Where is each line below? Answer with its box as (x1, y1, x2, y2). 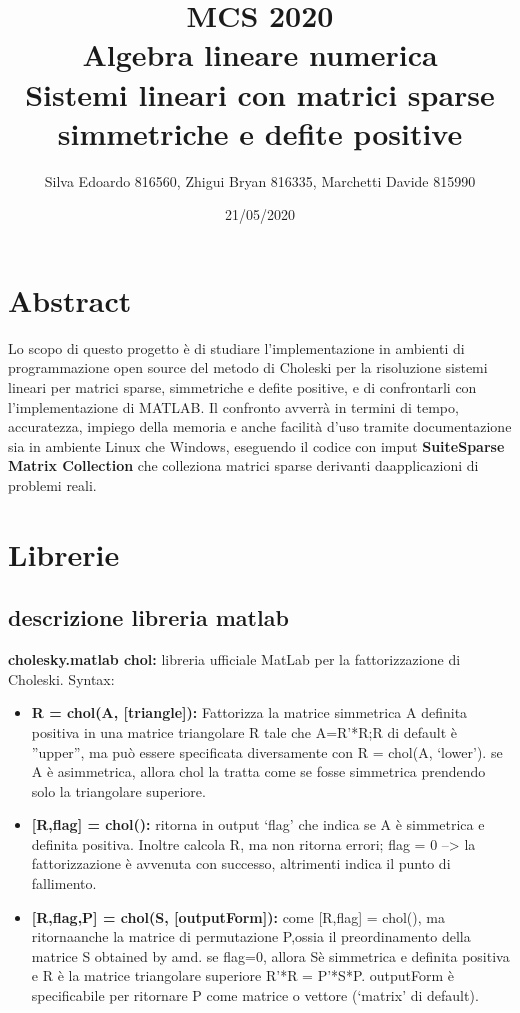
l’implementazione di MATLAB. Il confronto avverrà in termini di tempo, (8, 396, 459, 417)
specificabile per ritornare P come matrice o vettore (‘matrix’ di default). (31, 985, 479, 1006)
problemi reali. (8, 474, 97, 495)
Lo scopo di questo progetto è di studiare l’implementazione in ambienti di (8, 337, 465, 358)
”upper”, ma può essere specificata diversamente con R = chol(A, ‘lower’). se (31, 741, 503, 762)
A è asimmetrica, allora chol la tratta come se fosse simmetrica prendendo (31, 761, 486, 782)
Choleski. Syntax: (8, 668, 115, 689)
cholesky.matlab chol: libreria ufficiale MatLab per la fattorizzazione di (8, 649, 461, 670)
